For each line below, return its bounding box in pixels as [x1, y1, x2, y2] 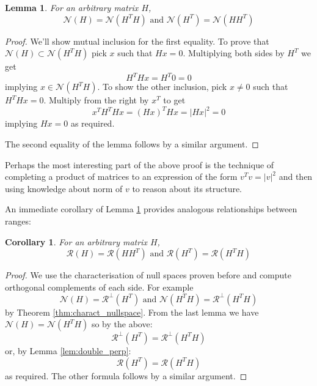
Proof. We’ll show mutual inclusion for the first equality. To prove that [5, 34, 269, 47]
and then [279, 170, 313, 183]
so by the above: [91, 317, 153, 330]
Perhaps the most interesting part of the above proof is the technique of [5, 158, 274, 171]
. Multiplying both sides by [183, 46, 285, 59]
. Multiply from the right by [43, 94, 149, 106]
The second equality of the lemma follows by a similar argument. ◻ [5, 137, 259, 150]
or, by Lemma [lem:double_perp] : [5, 344, 131, 357]
